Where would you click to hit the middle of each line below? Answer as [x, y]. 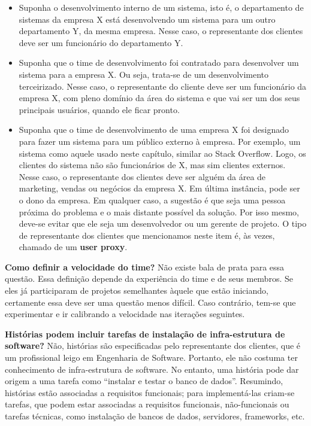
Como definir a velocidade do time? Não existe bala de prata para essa [145, 267]
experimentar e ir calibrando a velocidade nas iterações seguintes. [125, 314]
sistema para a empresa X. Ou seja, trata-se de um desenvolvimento [144, 74]
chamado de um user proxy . [73, 247]
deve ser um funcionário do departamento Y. [101, 42]
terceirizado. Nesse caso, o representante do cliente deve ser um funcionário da [163, 86]
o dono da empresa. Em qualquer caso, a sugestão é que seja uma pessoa [152, 200]
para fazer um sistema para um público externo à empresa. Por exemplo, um [160, 141]
